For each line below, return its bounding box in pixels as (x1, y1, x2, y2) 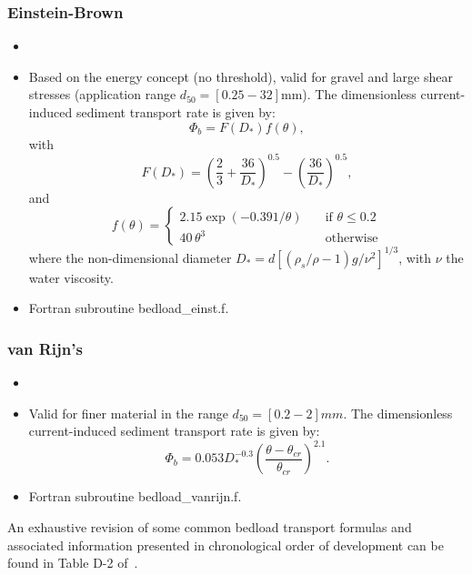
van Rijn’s (7, 337, 83, 359)
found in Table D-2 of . (7, 553, 138, 572)
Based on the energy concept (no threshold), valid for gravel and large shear (28, 66, 453, 86)
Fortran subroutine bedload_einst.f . (28, 298, 229, 318)
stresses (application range (28, 85, 176, 104)
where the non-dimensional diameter (28, 247, 232, 267)
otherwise (325, 232, 378, 246)
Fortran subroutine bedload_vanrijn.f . (28, 487, 242, 506)
